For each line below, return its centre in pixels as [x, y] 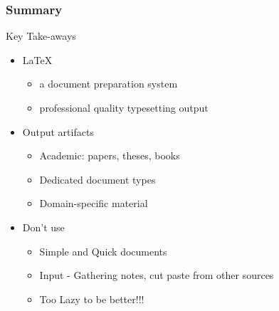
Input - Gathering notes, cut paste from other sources [157, 275]
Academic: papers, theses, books [110, 155]
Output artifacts [58, 131]
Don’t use [43, 227]
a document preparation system [109, 84]
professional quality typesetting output [124, 107]
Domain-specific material [94, 203]
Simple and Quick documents [103, 251]
